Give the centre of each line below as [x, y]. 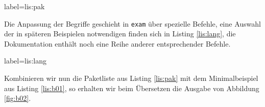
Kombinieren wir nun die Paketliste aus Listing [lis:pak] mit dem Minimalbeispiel [131, 78]
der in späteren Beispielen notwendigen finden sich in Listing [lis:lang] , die [120, 34]
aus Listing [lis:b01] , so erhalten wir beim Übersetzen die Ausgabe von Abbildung [132, 88]
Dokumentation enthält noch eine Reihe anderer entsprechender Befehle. [117, 43]
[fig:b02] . [18, 98]
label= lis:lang [25, 61]
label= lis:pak [25, 6]
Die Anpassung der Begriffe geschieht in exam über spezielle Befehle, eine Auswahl [132, 23]
